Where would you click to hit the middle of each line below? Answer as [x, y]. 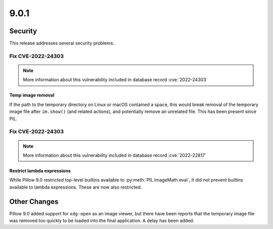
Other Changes [34, 202]
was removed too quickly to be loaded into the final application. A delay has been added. [102, 220]
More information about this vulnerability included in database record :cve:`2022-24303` [115, 80]
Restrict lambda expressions [40, 170]
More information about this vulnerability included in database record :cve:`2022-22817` [115, 155]
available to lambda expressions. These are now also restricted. [76, 187]
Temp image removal [32, 95]
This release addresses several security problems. [62, 43]
